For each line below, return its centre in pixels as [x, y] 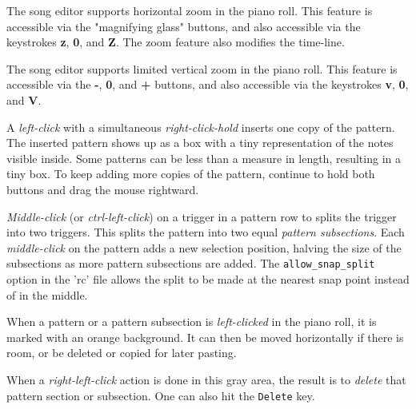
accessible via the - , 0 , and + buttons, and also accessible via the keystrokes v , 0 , [208, 84]
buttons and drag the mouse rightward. [103, 189]
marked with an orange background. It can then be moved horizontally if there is [205, 337]
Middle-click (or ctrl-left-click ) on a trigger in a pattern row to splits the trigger [202, 216]
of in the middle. [47, 294]
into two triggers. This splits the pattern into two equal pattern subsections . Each [206, 232]
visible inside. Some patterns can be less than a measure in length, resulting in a [204, 158]
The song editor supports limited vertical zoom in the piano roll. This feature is [202, 68]
